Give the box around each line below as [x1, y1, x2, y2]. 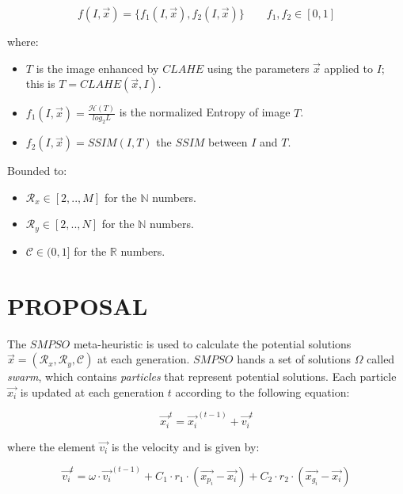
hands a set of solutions [237, 351, 352, 367]
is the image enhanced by [36, 59, 159, 76]
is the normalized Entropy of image [119, 104, 291, 120]
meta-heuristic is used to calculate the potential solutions [73, 335, 352, 351]
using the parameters [207, 59, 310, 76]
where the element [7, 438, 96, 454]
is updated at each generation [20, 383, 165, 400]
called [367, 351, 395, 367]
